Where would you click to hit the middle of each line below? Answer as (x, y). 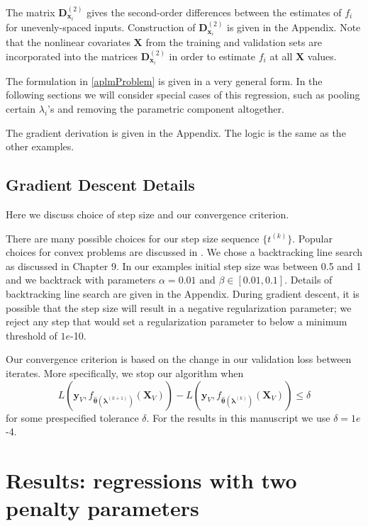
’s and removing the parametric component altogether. (166, 109)
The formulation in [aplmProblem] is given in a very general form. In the (164, 80)
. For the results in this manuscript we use (238, 417)
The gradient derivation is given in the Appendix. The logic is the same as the (176, 132)
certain (21, 109)
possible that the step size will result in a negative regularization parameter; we (179, 307)
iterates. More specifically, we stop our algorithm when (125, 373)
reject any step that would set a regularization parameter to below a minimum (177, 321)
